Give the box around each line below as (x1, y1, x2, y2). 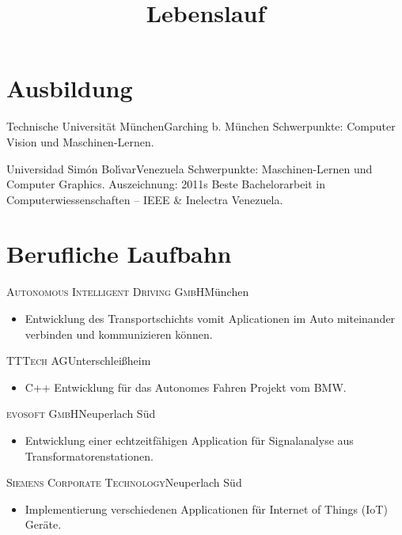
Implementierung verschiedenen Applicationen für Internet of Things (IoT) (25, 500, 388, 517)
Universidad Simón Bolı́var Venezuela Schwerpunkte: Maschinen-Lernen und (6, 160, 373, 176)
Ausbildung (6, 72, 133, 104)
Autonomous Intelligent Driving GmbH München (6, 283, 249, 300)
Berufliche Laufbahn (6, 237, 232, 270)
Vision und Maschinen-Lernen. (6, 133, 154, 150)
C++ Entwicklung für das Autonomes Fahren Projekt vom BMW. (25, 378, 347, 395)
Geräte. (25, 516, 62, 533)
